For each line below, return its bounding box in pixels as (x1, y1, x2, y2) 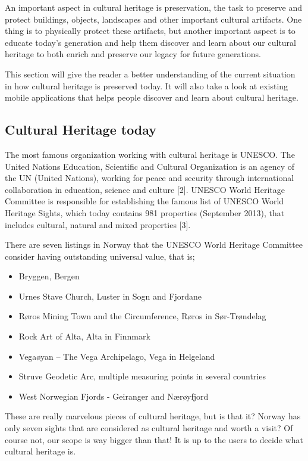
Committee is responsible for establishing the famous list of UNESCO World (5, 195, 284, 207)
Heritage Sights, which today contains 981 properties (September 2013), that (5, 206, 285, 219)
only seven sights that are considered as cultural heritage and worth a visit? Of (5, 422, 293, 434)
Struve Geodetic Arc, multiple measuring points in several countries (18, 370, 266, 382)
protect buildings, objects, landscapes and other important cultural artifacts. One (5, 13, 302, 25)
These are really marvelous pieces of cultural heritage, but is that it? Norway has (5, 410, 301, 422)
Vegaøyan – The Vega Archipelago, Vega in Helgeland (18, 350, 215, 362)
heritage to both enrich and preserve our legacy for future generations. (5, 48, 261, 60)
